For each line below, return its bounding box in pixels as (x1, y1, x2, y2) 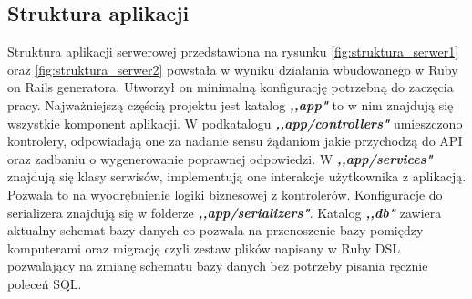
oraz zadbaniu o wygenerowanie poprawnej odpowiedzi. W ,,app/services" (7, 149, 433, 168)
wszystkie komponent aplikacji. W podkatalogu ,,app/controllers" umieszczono (7, 113, 463, 132)
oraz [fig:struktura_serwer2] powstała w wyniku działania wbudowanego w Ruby (7, 59, 458, 78)
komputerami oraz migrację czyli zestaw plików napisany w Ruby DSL (7, 238, 400, 257)
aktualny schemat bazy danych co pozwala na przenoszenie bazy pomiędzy (7, 221, 424, 240)
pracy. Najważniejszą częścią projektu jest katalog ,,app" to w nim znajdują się (7, 95, 454, 114)
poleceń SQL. (7, 273, 82, 293)
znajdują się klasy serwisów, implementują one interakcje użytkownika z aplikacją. (7, 167, 467, 186)
